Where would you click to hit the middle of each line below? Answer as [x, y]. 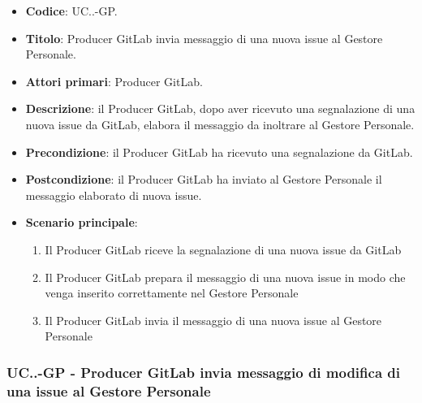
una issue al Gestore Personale [109, 390]
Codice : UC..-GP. [71, 11]
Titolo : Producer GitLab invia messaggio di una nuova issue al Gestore [204, 38]
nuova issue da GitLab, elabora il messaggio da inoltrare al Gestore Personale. [220, 124]
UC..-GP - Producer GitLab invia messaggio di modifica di [203, 372]
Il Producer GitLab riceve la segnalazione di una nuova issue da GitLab [223, 249]
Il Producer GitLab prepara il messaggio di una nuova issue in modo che [225, 277]
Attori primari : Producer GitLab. [114, 81]
